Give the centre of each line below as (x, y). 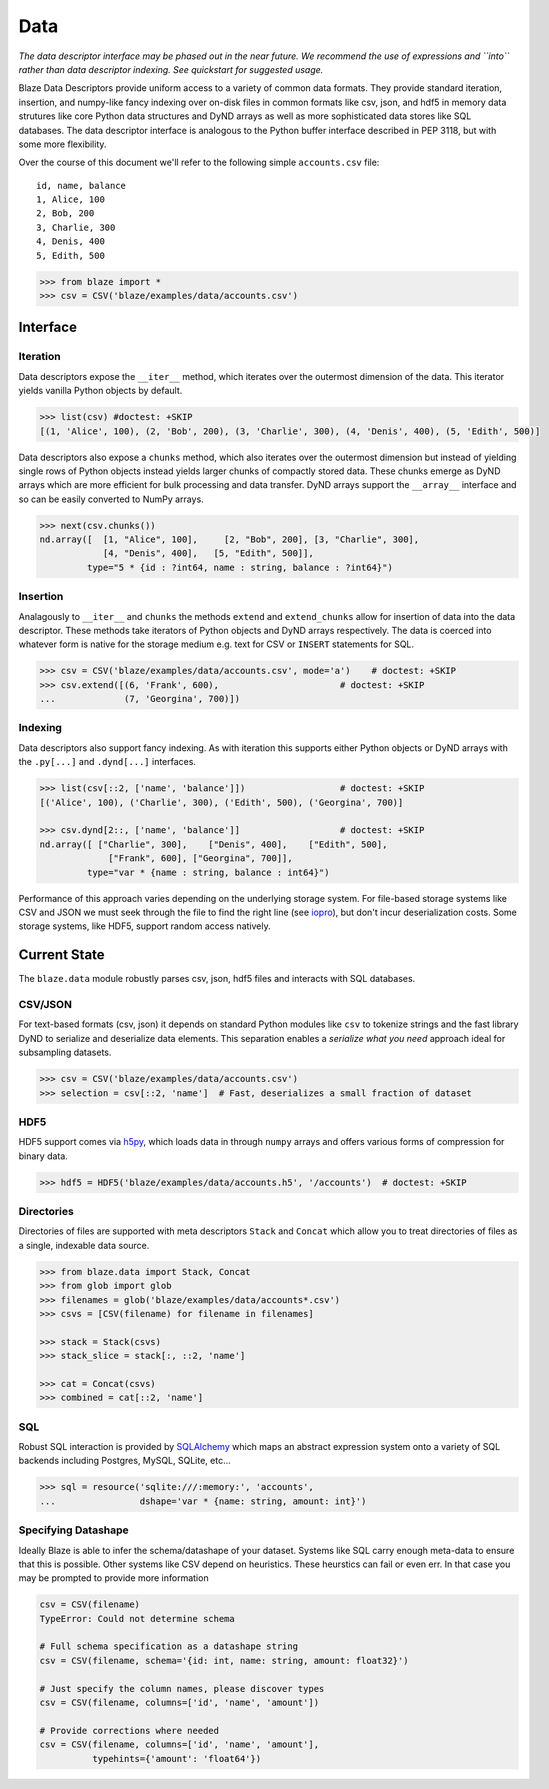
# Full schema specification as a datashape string (169, 1646)
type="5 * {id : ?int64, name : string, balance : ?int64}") (240, 567)
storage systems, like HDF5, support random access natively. (144, 926)
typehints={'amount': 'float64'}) (176, 1758)
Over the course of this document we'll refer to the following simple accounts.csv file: (199, 162)
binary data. (43, 1156)
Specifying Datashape (73, 1530)
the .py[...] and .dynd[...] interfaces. (107, 762)
